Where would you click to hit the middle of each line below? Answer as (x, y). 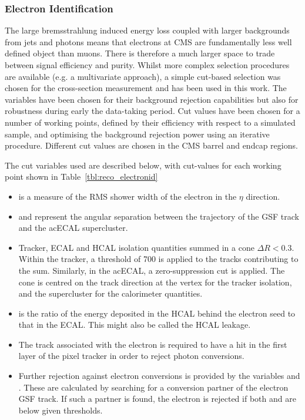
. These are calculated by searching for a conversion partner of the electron (153, 387)
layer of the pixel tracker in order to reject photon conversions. (131, 356)
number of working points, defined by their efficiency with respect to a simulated (150, 122)
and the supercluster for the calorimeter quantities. (110, 293)
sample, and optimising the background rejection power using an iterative (137, 134)
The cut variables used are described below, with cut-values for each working (143, 165)
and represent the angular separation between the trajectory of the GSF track (159, 216)
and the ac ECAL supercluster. (73, 228)
